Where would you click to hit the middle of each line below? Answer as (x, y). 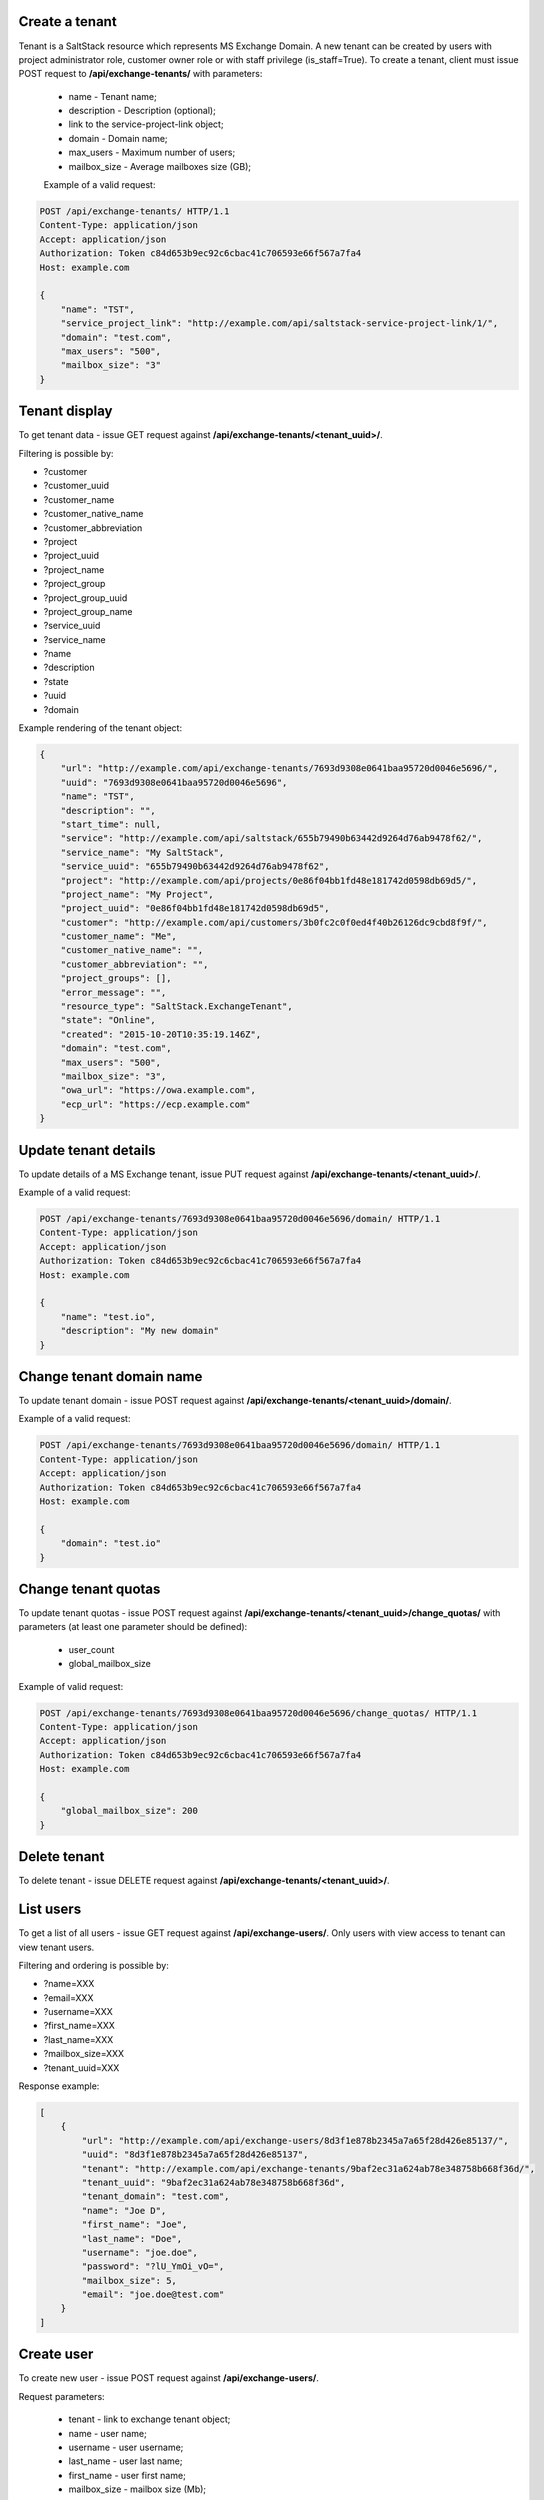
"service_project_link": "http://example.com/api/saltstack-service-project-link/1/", (279, 323)
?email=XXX (68, 1997)
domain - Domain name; (118, 138)
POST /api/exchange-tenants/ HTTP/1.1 (134, 211)
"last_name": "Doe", (132, 2238)
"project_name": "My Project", (137, 894)
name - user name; (107, 2433)
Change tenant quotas (89, 1588)
